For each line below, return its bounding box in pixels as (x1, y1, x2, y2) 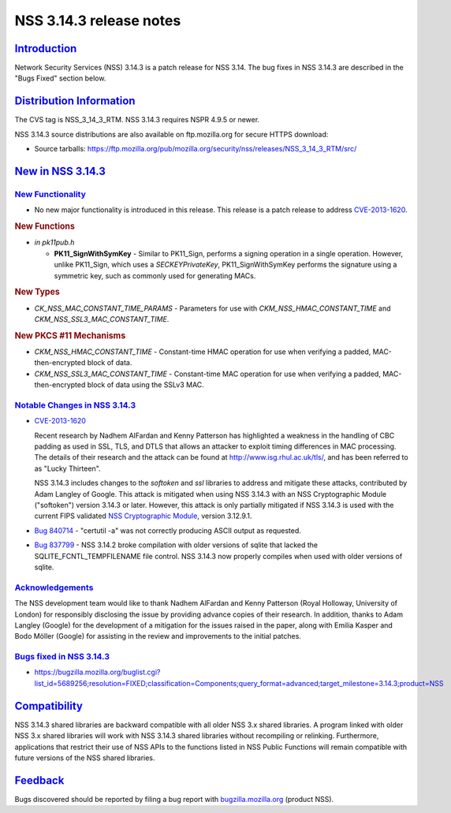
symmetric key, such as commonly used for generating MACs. (54, 270, 256, 280)
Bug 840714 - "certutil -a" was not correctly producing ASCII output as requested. (34, 525, 301, 535)
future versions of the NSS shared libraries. (14, 753, 155, 763)
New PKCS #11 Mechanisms (14, 330, 126, 341)
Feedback (14, 774, 65, 787)
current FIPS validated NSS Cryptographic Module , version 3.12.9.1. (34, 511, 252, 520)
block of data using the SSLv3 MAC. (87, 380, 204, 390)
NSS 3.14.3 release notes (14, 12, 181, 29)
